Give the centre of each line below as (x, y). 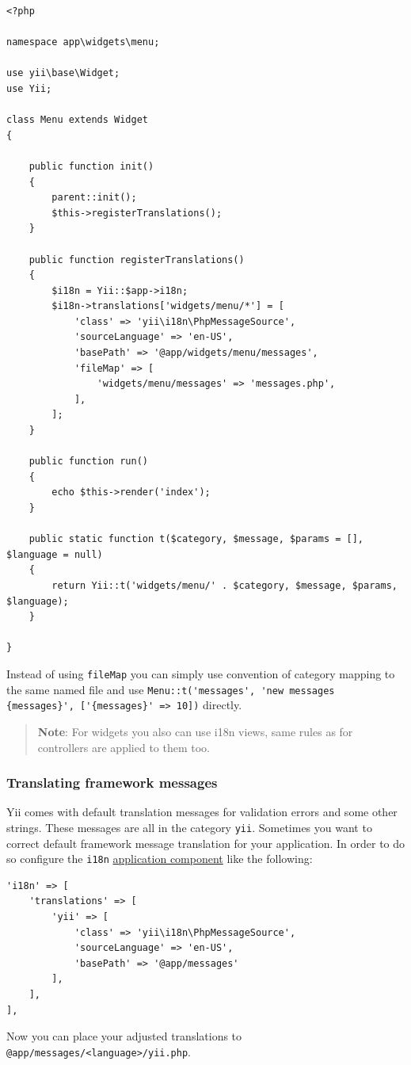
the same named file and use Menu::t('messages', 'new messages (171, 689)
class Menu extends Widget (77, 120)
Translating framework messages (112, 783)
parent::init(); (94, 198)
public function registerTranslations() (137, 260)
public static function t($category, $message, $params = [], (196, 539)
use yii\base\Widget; (63, 73)
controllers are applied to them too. (124, 747)
